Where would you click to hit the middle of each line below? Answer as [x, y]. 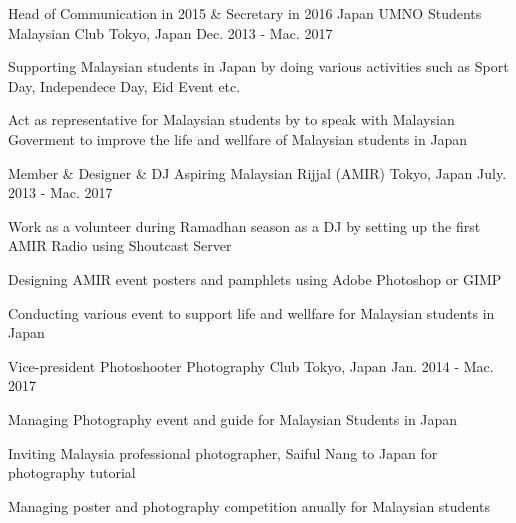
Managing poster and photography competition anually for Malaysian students [249, 505]
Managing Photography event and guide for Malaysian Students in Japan [233, 418]
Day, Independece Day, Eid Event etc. [124, 85]
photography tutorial [72, 472]
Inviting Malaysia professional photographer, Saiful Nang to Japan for [223, 452]
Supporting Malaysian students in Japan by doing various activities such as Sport [258, 66]
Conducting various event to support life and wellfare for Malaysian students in [251, 312]
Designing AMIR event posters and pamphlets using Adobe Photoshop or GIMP [255, 278]
